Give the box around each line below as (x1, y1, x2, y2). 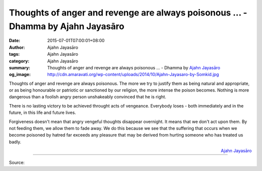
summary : (9, 64, 31, 70)
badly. (9, 139, 21, 145)
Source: (9, 159, 25, 165)
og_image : (9, 72, 31, 78)
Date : (9, 38, 20, 44)
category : (9, 58, 30, 64)
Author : (9, 44, 25, 50)
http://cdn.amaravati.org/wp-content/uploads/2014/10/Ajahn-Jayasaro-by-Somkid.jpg (47, 72, 219, 78)
